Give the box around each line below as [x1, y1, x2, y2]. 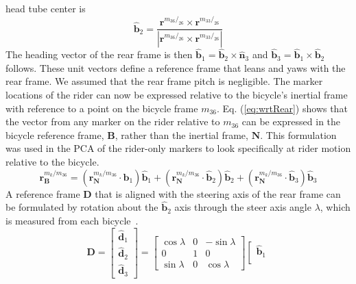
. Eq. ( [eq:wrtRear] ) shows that [217, 101, 348, 115]
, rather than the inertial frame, [115, 127, 248, 142]
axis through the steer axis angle [174, 200, 311, 214]
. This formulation [260, 127, 337, 142]
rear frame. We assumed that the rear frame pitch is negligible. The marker [5, 74, 323, 88]
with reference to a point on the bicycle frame [5, 101, 198, 115]
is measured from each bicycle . [5, 213, 139, 227]
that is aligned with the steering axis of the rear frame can [95, 186, 341, 201]
